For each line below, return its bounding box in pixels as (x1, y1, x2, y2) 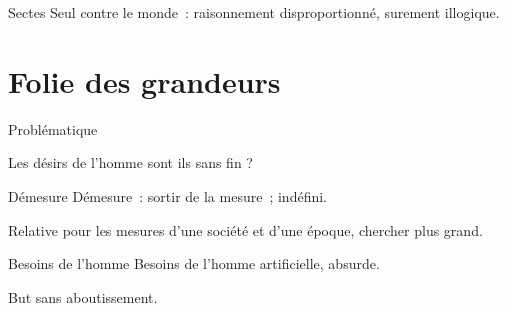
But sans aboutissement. (8, 286, 158, 307)
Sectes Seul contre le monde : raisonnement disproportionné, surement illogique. (8, 2, 500, 22)
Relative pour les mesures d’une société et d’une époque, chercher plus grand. (8, 219, 483, 240)
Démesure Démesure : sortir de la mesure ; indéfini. (8, 185, 327, 206)
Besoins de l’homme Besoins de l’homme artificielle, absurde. (8, 253, 380, 274)
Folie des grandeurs (8, 60, 281, 101)
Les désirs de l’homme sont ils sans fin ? (8, 152, 253, 173)
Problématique (8, 118, 98, 139)
